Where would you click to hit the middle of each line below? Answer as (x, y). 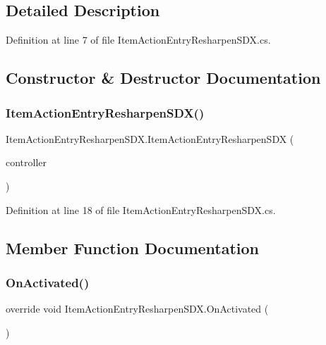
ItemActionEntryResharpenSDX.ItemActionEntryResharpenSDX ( (150, 138)
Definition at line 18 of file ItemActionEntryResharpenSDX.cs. (141, 209)
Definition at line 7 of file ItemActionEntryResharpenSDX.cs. (138, 40)
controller (26, 162)
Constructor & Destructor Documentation (163, 78)
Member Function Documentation (133, 247)
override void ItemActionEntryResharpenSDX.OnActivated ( (137, 309)
